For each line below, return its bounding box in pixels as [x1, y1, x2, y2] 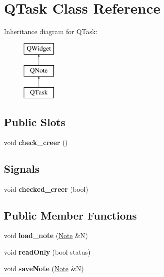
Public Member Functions [4, 207, 137, 222]
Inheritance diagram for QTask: [4, 26, 98, 37]
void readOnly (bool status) [4, 247, 91, 257]
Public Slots [4, 114, 66, 129]
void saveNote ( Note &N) [4, 263, 84, 273]
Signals [4, 161, 40, 176]
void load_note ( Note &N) [4, 230, 88, 240]
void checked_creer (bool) [4, 184, 88, 194]
